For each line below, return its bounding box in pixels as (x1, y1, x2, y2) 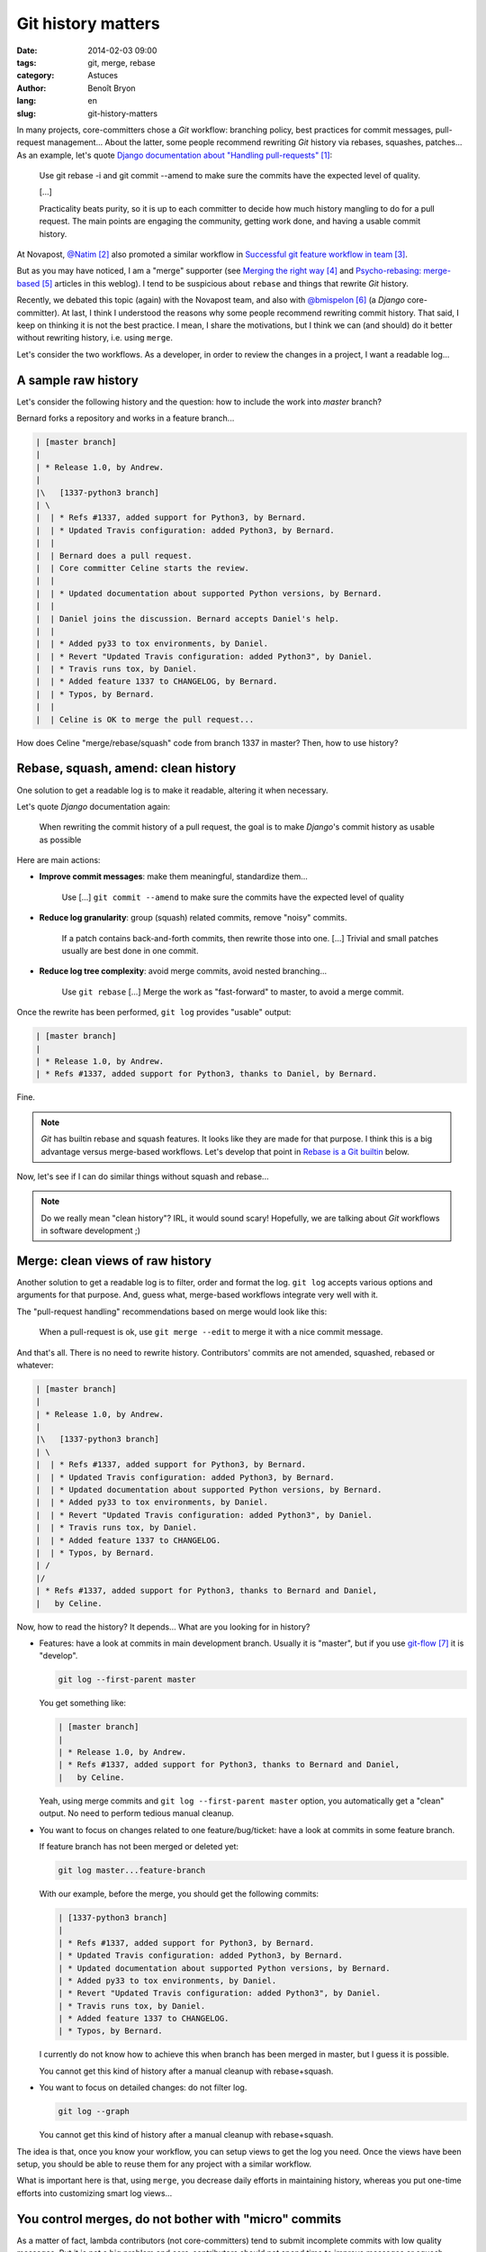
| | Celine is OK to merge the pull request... (35, 714, 255, 724)
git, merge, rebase (87, 57, 157, 68)
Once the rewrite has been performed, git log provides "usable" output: (16, 1007, 292, 1018)
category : (16, 70, 55, 81)
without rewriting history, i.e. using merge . (16, 332, 174, 343)
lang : (16, 95, 37, 106)
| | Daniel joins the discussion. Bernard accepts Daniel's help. (35, 613, 340, 623)
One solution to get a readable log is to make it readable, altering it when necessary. (16, 785, 328, 795)
